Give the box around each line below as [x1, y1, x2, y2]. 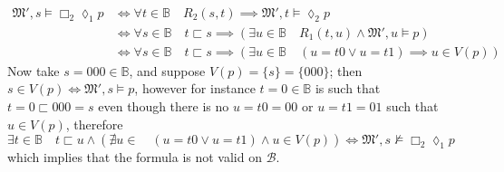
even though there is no [98, 97, 229, 116]
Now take [7, 61, 60, 80]
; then [329, 61, 363, 80]
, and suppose [129, 61, 206, 80]
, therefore [65, 114, 123, 133]
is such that [315, 79, 381, 98]
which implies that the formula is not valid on [7, 148, 262, 167]
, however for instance [134, 79, 256, 98]
